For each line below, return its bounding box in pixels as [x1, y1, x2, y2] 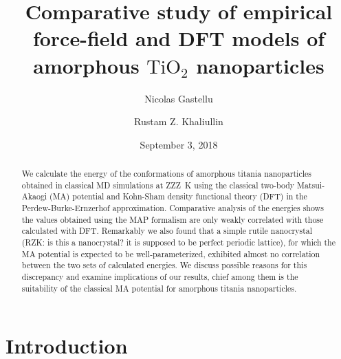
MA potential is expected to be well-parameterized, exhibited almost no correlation [21, 248, 320, 259]
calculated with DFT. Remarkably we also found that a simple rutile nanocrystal [21, 225, 313, 237]
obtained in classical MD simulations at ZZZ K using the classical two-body [21, 179, 295, 191]
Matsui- [297, 179, 325, 191]
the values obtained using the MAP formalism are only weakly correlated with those [21, 213, 324, 225]
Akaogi [21, 191, 47, 202]
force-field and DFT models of [32, 24, 325, 52]
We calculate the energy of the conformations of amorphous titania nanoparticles [21, 168, 311, 179]
